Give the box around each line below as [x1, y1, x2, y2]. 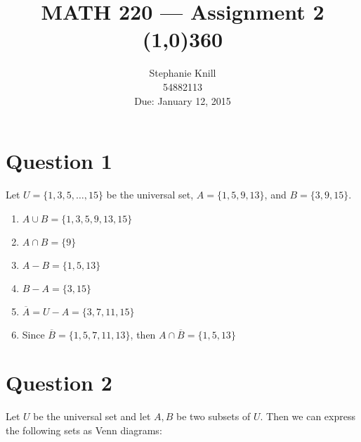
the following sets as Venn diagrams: [6, 422, 162, 437]
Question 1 [6, 146, 112, 175]
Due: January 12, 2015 [134, 93, 231, 108]
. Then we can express [260, 409, 355, 424]
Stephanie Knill [149, 65, 216, 80]
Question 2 [6, 368, 112, 397]
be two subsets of [176, 409, 251, 424]
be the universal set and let [33, 409, 151, 424]
